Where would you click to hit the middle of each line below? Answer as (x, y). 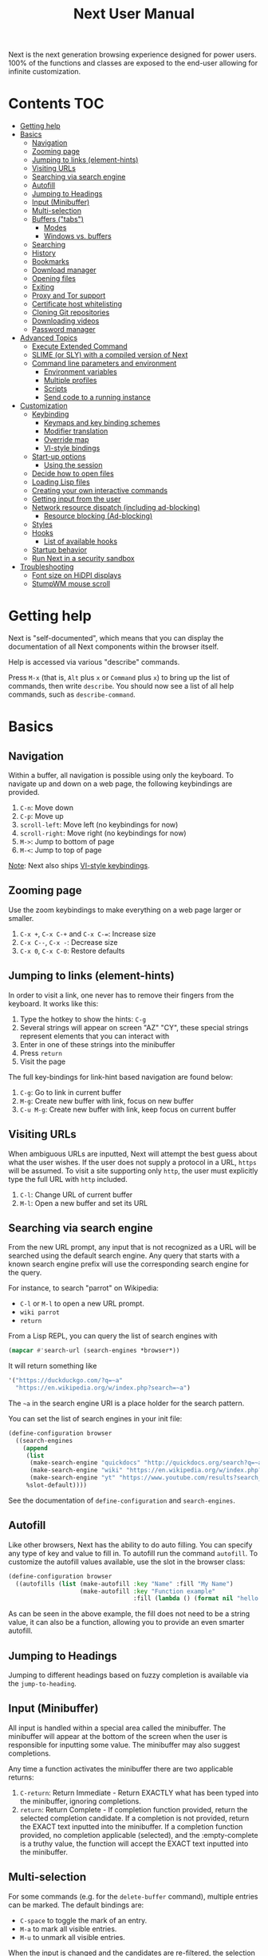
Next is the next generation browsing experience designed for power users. (132, 55)
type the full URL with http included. (68, 1179)
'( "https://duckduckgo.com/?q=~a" (66, 1381)
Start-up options (59, 456)
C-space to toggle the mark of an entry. (83, 1920)
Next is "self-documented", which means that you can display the (116, 638)
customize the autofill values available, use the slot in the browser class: (127, 1562)
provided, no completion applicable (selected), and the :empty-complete (139, 1835)
